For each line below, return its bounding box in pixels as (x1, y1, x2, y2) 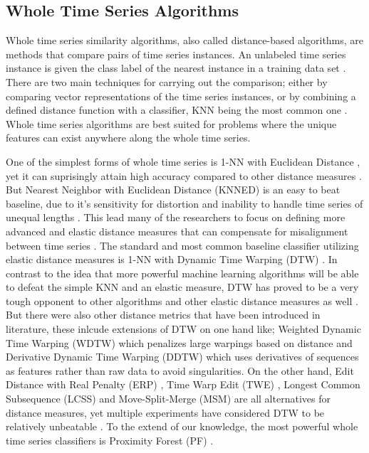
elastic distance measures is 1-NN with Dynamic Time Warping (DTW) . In (6, 252, 338, 267)
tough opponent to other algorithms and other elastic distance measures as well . (6, 293, 358, 308)
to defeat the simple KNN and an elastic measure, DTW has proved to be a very (6, 279, 359, 294)
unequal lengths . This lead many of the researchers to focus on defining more (6, 210, 345, 225)
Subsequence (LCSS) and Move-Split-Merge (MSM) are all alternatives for (6, 391, 331, 406)
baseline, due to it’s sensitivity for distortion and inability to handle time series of (6, 196, 363, 210)
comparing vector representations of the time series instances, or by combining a (6, 88, 356, 103)
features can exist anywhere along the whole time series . (6, 130, 251, 145)
